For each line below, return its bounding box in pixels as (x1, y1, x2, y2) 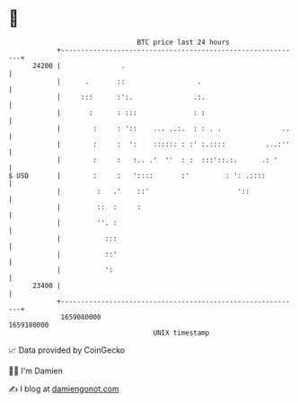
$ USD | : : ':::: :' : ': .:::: (8, 171, 267, 180)
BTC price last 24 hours (136, 38, 230, 47)
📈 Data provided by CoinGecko (8, 345, 126, 355)
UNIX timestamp (153, 328, 210, 337)
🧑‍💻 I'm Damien (8, 365, 64, 376)
